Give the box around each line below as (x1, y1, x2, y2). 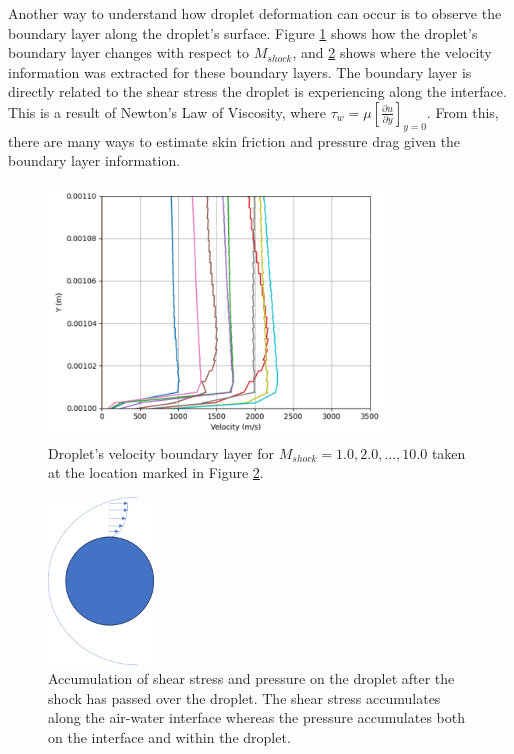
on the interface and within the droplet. (48, 727, 291, 748)
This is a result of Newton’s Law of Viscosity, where (8, 101, 327, 122)
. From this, (426, 101, 499, 122)
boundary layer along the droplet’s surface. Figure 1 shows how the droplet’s (8, 22, 478, 43)
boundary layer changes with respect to (8, 42, 249, 63)
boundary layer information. (8, 150, 181, 171)
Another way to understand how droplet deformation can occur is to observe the (8, 3, 502, 23)
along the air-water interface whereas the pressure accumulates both (48, 707, 466, 728)
